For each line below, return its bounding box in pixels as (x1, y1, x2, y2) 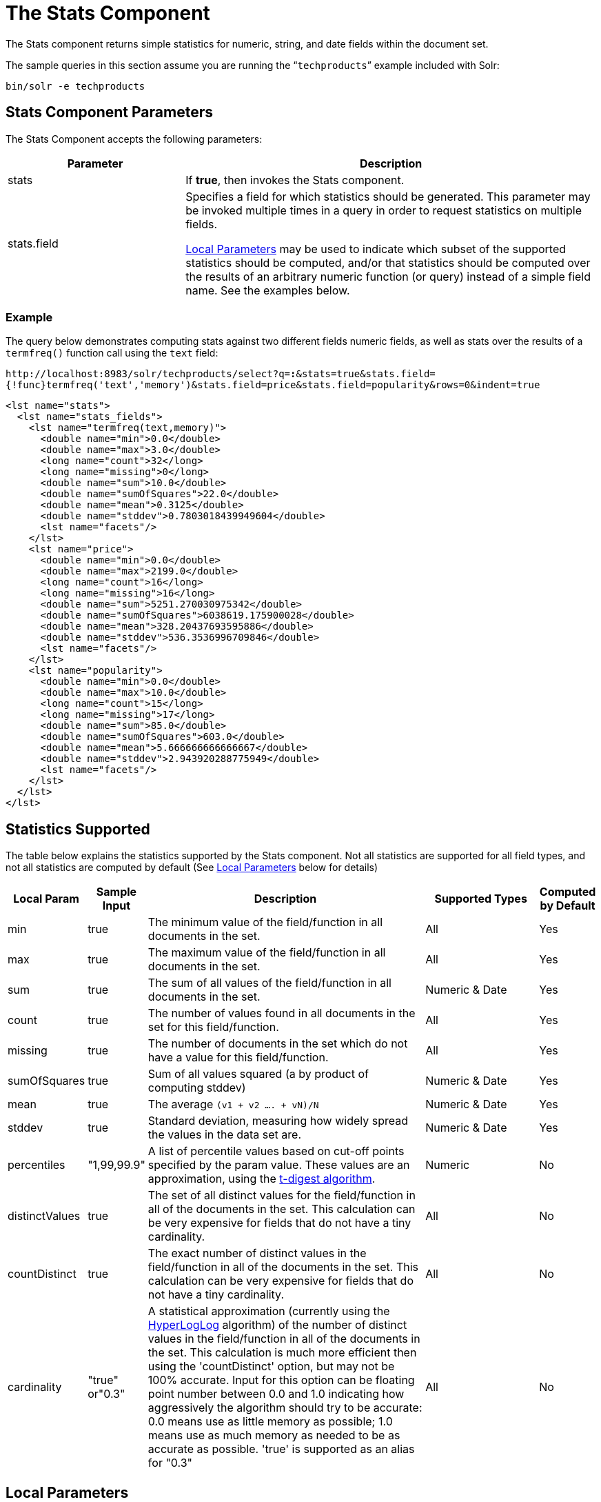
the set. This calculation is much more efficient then (147, 1345, 417, 1360)
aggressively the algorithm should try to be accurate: (147, 1401, 422, 1415)
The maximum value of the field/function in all (147, 945, 386, 960)
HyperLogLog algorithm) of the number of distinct (147, 1318, 407, 1332)
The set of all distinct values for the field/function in (147, 1188, 416, 1203)
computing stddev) (147, 1081, 246, 1095)
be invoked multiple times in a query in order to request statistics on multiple (185, 203, 582, 217)
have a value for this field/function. (147, 1050, 329, 1065)
